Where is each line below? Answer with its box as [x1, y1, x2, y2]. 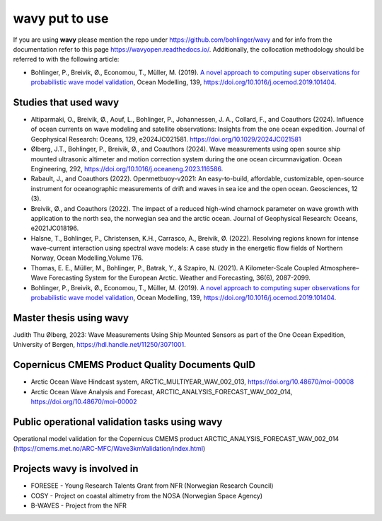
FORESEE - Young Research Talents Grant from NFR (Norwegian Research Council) [30, 481, 274, 490]
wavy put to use [13, 11, 109, 26]
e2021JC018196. [30, 224, 79, 233]
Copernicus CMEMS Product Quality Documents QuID [13, 359, 256, 371]
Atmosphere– [320, 263, 359, 272]
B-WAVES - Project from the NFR [30, 501, 127, 510]
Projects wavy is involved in [13, 463, 139, 475]
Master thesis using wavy [13, 311, 129, 324]
